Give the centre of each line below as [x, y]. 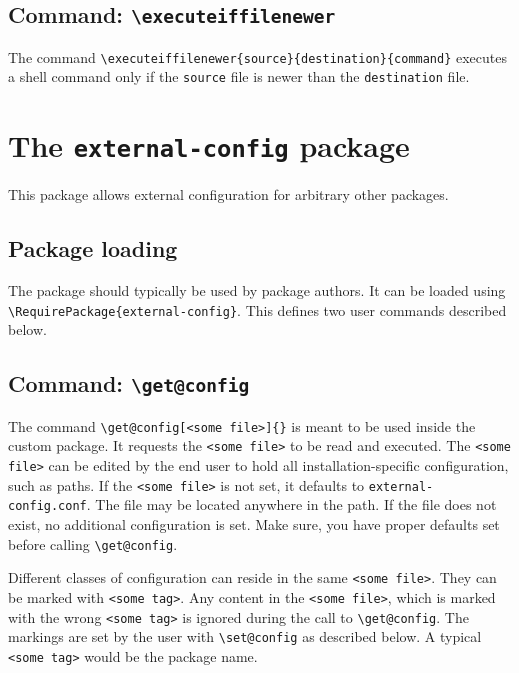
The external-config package [209, 145]
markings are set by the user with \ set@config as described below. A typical [245, 636]
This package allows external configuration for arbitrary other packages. [228, 194]
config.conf [47, 506]
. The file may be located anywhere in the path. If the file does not [291, 504]
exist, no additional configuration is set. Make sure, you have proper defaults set [254, 524]
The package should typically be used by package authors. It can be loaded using [257, 290]
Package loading [93, 248]
